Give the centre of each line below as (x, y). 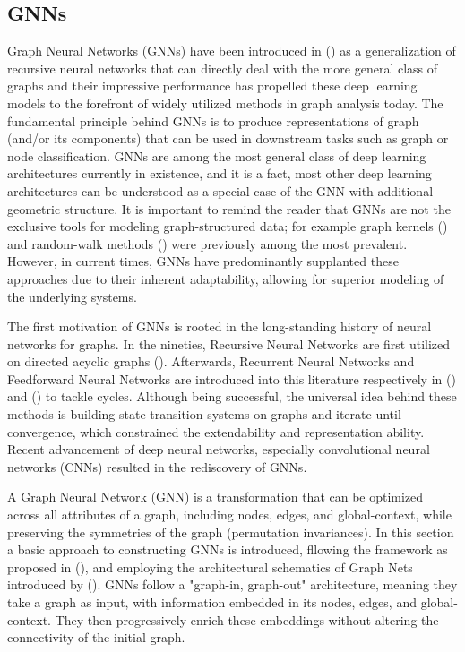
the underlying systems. (72, 296)
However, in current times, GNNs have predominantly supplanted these (203, 261)
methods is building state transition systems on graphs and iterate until (204, 414)
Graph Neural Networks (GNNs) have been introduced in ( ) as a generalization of (232, 51)
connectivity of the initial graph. (96, 637)
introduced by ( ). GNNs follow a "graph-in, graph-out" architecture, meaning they (232, 584)
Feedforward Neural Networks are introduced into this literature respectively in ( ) (232, 378)
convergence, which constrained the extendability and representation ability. (216, 431)
